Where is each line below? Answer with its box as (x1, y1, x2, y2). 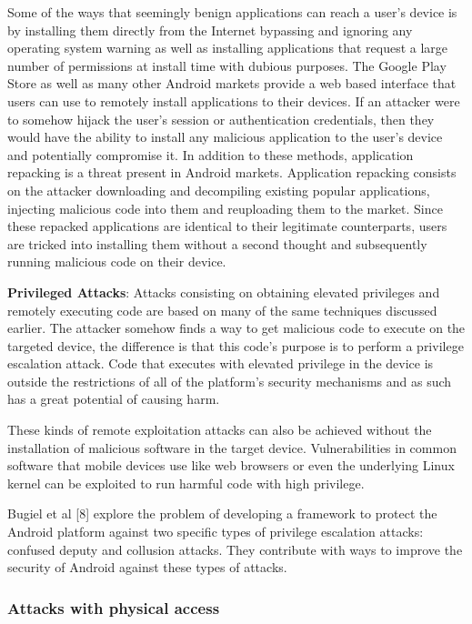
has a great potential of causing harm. (7, 389, 220, 408)
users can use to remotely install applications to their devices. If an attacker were (7, 91, 460, 110)
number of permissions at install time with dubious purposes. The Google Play (7, 55, 447, 75)
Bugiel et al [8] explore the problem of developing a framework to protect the (7, 504, 437, 523)
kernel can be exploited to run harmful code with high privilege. (7, 473, 365, 492)
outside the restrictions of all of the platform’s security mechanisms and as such (7, 371, 452, 390)
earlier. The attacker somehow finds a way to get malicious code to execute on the (7, 318, 466, 337)
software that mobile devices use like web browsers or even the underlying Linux (7, 456, 455, 475)
